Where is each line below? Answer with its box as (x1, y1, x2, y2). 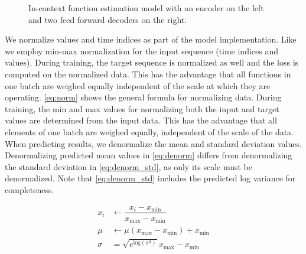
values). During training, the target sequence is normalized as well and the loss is (5, 56, 299, 69)
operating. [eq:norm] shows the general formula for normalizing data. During (5, 91, 282, 103)
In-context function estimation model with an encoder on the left (28, 2, 264, 14)
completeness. (5, 183, 54, 196)
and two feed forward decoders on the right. (28, 13, 187, 25)
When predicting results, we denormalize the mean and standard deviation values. (5, 137, 302, 149)
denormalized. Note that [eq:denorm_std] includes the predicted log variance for (5, 172, 296, 184)
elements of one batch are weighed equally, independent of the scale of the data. (5, 125, 294, 138)
